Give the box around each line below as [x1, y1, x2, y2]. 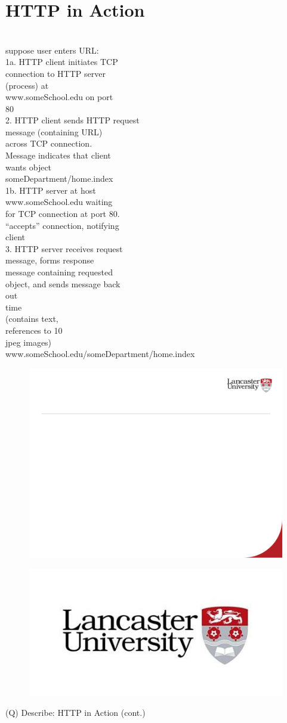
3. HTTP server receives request [5, 242, 123, 255]
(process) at [5, 79, 49, 91]
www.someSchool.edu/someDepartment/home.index [5, 347, 195, 360]
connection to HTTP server [5, 67, 106, 79]
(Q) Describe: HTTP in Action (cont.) [5, 706, 146, 719]
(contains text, [5, 312, 58, 325]
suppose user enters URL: [5, 44, 99, 56]
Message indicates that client [5, 149, 111, 162]
